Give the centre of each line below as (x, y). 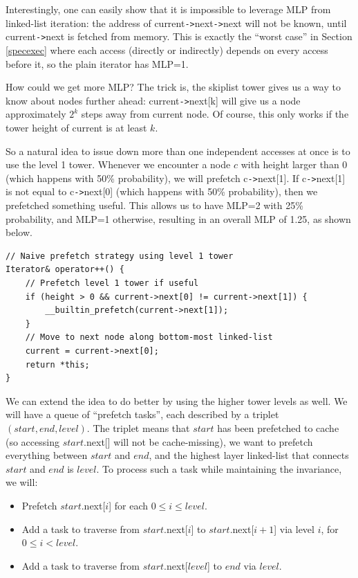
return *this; (57, 364)
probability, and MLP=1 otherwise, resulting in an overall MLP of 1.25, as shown (178, 218)
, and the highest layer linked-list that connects (249, 455)
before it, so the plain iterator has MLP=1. (97, 63)
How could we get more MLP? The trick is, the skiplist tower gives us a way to (173, 87)
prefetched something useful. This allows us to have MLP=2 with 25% (154, 205)
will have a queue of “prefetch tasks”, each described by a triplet (142, 414)
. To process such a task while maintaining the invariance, (219, 468)
